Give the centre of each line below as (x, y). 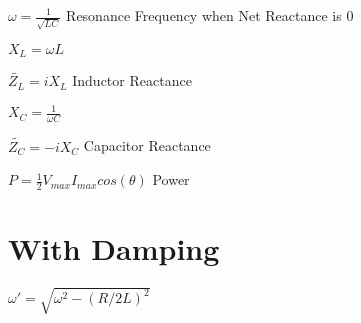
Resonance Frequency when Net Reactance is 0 (210, 15)
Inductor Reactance (132, 80)
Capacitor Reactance (147, 145)
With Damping (114, 248)
